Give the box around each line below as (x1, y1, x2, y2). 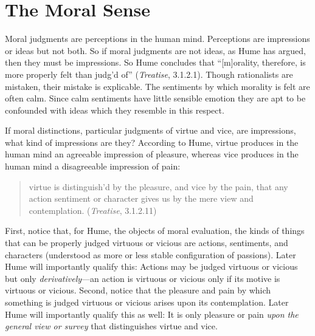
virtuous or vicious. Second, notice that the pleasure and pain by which (5, 284, 271, 297)
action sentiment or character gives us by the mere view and (29, 192, 254, 205)
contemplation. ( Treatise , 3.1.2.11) (29, 204, 157, 216)
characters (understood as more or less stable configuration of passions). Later (5, 248, 296, 261)
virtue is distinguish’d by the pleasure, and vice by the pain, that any (29, 180, 288, 193)
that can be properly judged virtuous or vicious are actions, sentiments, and (5, 236, 288, 249)
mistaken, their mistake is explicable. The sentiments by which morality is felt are (5, 80, 310, 92)
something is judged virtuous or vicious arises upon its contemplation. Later (5, 296, 289, 308)
